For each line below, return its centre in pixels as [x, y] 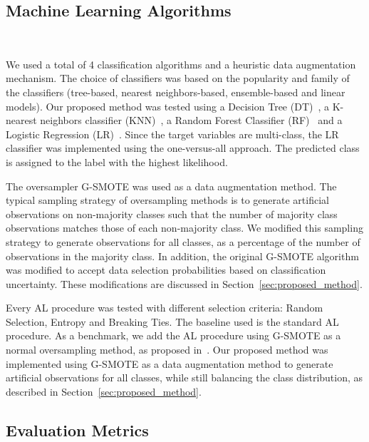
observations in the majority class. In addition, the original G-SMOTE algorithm [182, 256]
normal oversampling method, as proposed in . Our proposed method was [167, 350]
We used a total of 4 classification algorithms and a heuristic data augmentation [181, 64]
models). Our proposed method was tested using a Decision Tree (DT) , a [167, 106]
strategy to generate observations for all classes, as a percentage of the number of [183, 241]
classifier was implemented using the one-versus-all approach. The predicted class [183, 148]
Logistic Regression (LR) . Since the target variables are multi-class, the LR [172, 134]
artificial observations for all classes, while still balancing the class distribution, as [184, 377]
